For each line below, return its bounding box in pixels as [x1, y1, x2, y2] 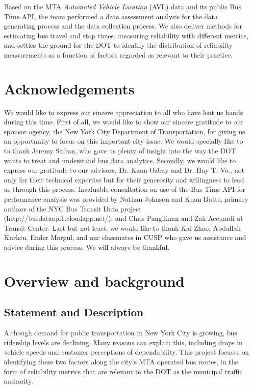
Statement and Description [4, 304, 144, 320]
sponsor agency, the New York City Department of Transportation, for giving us [4, 126, 245, 136]
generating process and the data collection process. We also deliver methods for [4, 21, 242, 31]
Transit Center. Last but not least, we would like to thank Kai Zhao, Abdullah [4, 222, 241, 233]
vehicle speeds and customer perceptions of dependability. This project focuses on [4, 347, 249, 357]
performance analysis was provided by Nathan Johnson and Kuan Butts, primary [4, 194, 249, 204]
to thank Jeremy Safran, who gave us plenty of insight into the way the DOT [4, 146, 236, 156]
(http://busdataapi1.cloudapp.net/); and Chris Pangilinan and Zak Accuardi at [4, 213, 243, 223]
